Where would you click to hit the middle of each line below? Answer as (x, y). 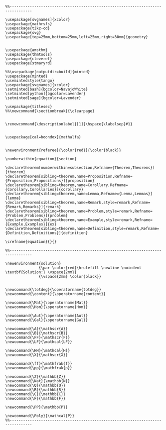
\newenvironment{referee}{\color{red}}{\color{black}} (63, 150)
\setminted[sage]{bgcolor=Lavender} (43, 98)
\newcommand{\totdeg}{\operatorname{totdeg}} (53, 290)
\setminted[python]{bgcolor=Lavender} (45, 94)
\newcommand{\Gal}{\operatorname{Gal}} (47, 320)
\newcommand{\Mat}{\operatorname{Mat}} (47, 303)
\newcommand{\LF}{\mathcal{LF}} (39, 342)
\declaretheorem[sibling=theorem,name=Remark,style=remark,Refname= (78, 203)
